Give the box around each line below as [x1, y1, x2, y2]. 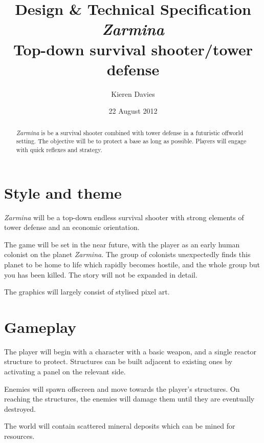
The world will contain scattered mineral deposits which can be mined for [4, 420, 235, 431]
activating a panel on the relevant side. [4, 366, 126, 377]
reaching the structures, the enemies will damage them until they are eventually [4, 393, 255, 404]
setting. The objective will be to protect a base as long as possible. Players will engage [16, 137, 247, 145]
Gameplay [4, 316, 77, 337]
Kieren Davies [111, 88, 155, 99]
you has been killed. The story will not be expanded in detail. [4, 269, 197, 280]
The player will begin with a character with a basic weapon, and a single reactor [4, 346, 257, 356]
